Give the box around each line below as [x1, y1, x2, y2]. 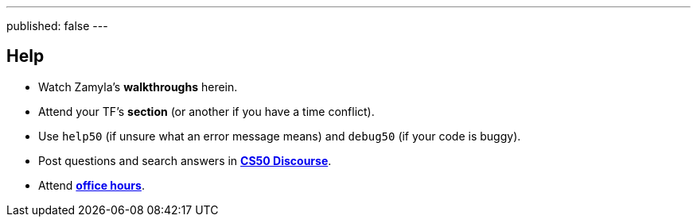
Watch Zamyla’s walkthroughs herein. [38, 79, 238, 94]
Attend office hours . [38, 178, 145, 192]
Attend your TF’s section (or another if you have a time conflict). [38, 104, 375, 118]
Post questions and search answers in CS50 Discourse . [38, 153, 332, 167]
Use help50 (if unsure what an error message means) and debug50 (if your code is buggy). [38, 129, 521, 143]
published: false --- [6, 19, 108, 33]
